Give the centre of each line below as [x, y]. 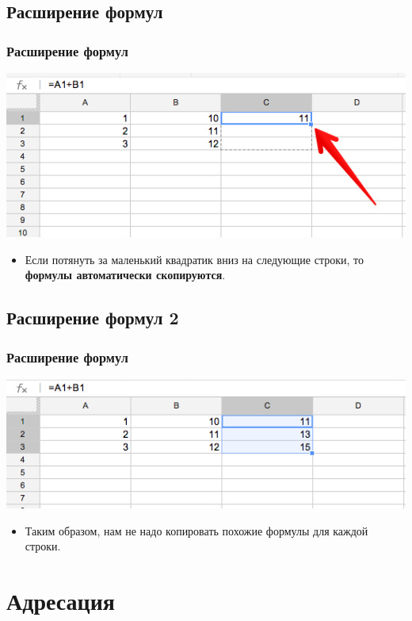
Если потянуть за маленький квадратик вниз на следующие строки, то [194, 259]
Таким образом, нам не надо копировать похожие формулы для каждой [196, 530]
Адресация [61, 601]
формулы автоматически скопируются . [125, 275]
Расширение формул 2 [93, 318]
